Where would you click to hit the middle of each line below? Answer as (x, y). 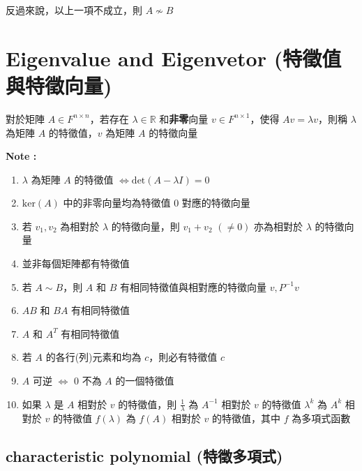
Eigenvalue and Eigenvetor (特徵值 (174, 58)
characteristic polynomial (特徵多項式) (144, 456)
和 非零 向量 (184, 118)
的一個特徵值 (145, 381)
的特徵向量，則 (145, 226)
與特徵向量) (59, 85)
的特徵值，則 (148, 404)
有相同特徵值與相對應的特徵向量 (193, 286)
